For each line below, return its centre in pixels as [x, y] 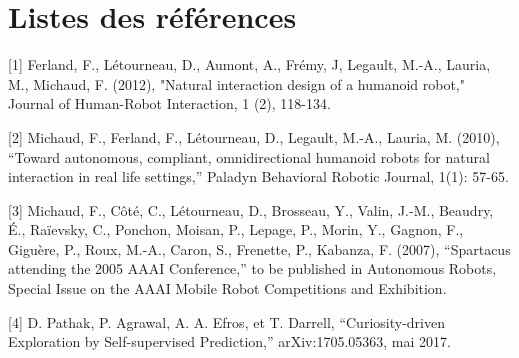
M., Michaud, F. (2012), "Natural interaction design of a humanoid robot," [236, 83]
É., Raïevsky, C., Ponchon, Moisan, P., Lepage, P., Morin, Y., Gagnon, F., [236, 229]
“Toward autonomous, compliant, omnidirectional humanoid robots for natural [249, 156]
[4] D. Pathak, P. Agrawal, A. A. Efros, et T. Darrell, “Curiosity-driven [226, 321]
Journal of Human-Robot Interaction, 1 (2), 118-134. [169, 103]
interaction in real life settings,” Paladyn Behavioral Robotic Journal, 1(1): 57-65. [258, 176]
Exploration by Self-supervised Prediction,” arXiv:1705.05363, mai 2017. [229, 341]
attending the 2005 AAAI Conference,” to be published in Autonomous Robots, [252, 268]
